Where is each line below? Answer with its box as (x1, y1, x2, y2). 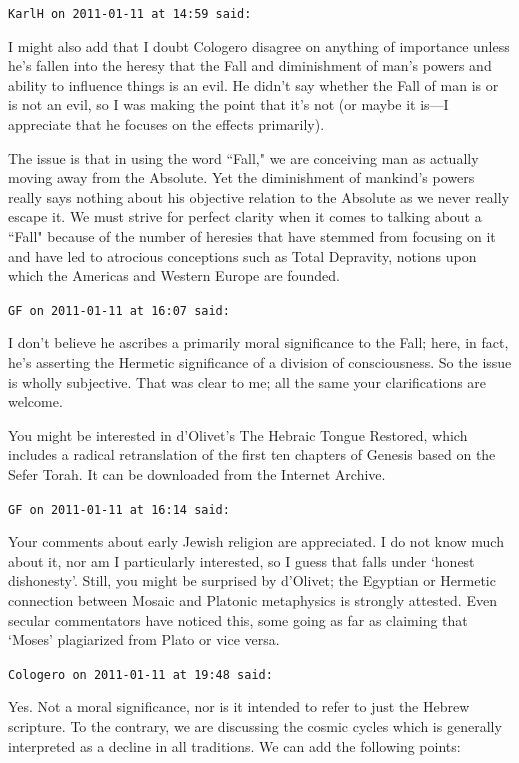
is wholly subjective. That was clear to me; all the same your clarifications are (8, 371, 487, 392)
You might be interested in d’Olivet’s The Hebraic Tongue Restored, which (8, 424, 468, 445)
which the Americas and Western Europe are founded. (8, 265, 340, 286)
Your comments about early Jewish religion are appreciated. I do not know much (8, 531, 504, 552)
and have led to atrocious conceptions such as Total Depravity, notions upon (8, 245, 477, 266)
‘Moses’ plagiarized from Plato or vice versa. (8, 629, 280, 650)
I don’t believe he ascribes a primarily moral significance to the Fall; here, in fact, (8, 332, 509, 353)
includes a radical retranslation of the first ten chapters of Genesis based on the (8, 444, 496, 465)
